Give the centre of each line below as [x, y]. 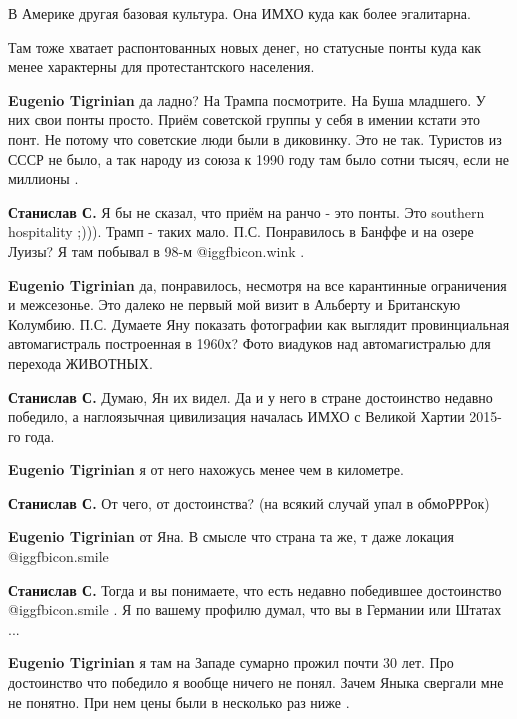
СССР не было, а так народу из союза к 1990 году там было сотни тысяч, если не [258, 158]
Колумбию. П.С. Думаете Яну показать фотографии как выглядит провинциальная [259, 323]
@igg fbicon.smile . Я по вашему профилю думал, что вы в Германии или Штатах [255, 609]
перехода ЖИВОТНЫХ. [80, 362]
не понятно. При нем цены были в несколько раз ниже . [179, 701]
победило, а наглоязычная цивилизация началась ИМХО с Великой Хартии [236, 416]
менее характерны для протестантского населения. [161, 66]
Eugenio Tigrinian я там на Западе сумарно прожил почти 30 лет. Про [231, 662]
